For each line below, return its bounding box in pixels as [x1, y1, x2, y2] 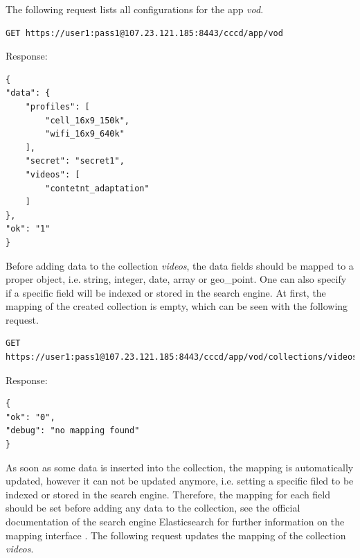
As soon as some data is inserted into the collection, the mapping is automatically [6, 460, 354, 474]
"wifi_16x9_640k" [45, 129, 125, 139]
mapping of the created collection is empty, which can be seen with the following [6, 299, 348, 313]
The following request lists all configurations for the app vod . [6, 2, 264, 16]
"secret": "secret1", [25, 156, 125, 166]
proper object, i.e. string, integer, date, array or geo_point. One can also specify [6, 272, 347, 286]
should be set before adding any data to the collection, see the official [6, 500, 300, 515]
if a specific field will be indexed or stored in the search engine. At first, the [6, 285, 326, 299]
